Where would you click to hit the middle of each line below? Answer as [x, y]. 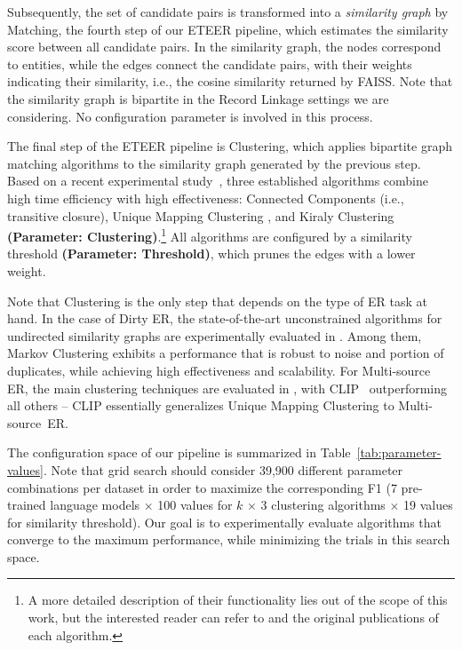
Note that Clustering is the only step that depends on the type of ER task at [217, 301]
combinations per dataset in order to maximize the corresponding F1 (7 [202, 487]
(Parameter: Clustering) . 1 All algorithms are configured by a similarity [210, 235]
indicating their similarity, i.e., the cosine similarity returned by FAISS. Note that [230, 81]
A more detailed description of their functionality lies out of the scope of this [238, 600]
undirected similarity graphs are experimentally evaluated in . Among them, [215, 335]
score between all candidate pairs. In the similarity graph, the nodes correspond [224, 47]
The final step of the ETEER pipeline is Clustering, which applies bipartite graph [230, 146]
